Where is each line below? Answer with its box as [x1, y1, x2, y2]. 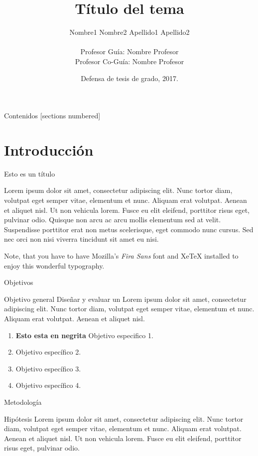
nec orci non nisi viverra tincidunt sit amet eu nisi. [4, 234, 159, 244]
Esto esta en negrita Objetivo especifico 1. [15, 330, 153, 340]
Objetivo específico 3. [15, 363, 81, 373]
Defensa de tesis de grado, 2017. [81, 73, 178, 83]
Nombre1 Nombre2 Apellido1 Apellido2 [69, 27, 190, 37]
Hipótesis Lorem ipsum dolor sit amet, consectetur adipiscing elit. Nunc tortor [4, 413, 244, 424]
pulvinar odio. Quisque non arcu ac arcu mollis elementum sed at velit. [4, 214, 221, 225]
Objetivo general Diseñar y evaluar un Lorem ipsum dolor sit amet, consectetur [4, 293, 247, 304]
